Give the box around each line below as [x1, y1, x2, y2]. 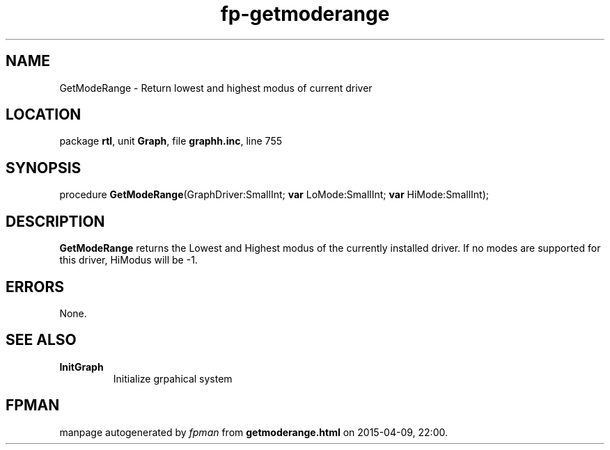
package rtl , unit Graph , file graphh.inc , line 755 [59, 135, 283, 147]
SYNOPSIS [6, 159, 81, 177]
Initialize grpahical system [113, 372, 233, 385]
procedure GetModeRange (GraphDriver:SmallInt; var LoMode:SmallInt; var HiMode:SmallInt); [59, 188, 489, 201]
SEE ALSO [6, 331, 77, 349]
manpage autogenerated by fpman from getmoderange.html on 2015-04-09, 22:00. [59, 426, 448, 438]
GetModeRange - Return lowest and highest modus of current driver [59, 81, 373, 94]
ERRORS [6, 278, 65, 296]
